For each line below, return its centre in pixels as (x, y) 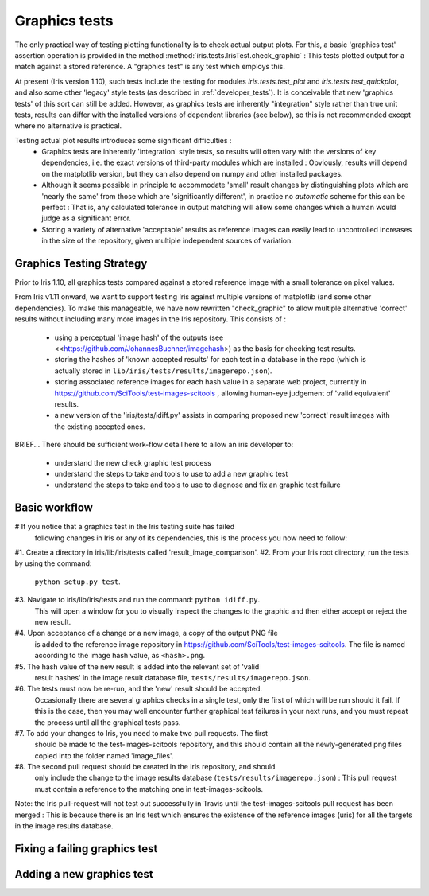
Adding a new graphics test (84, 874)
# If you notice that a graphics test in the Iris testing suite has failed (125, 527)
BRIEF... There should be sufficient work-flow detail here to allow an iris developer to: (154, 445)
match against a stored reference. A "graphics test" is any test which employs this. (150, 67)
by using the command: (53, 563)
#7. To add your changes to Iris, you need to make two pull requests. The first (141, 733)
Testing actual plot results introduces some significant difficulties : (123, 140)
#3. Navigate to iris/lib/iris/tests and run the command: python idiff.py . (137, 600)
